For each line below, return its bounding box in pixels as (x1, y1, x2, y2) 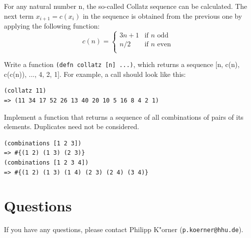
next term (4, 10, 34, 21)
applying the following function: (4, 21, 100, 31)
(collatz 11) (4, 87, 46, 95)
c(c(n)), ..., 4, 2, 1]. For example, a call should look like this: (4, 68, 186, 79)
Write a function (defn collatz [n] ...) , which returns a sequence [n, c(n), (4, 59, 240, 69)
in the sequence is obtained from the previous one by (83, 10, 242, 21)
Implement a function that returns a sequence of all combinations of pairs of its (4, 111, 244, 122)
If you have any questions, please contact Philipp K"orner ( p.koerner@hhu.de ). (4, 224, 244, 235)
